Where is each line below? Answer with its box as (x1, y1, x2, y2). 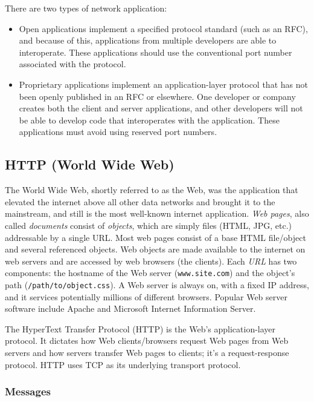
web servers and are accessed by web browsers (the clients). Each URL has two (5, 254, 297, 267)
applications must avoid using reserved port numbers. (19, 125, 217, 138)
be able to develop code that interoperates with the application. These (19, 113, 280, 126)
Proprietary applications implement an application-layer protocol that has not (19, 77, 308, 90)
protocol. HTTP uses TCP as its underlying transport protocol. (5, 358, 241, 371)
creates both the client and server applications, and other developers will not (19, 102, 303, 114)
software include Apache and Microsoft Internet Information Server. (5, 302, 256, 315)
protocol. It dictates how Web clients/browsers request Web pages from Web (5, 334, 289, 347)
